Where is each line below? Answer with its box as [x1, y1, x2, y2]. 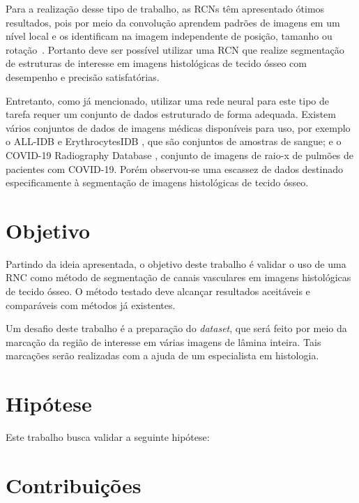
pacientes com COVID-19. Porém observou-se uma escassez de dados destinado [6, 161, 343, 176]
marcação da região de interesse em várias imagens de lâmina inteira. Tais [6, 334, 321, 349]
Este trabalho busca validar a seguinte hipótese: [6, 430, 210, 444]
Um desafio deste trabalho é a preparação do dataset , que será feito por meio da [6, 321, 347, 336]
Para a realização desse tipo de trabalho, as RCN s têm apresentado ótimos [6, 1, 325, 15]
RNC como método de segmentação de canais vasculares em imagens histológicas [6, 270, 351, 285]
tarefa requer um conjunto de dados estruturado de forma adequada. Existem [6, 107, 336, 121]
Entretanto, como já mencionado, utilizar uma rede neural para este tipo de [6, 93, 330, 107]
